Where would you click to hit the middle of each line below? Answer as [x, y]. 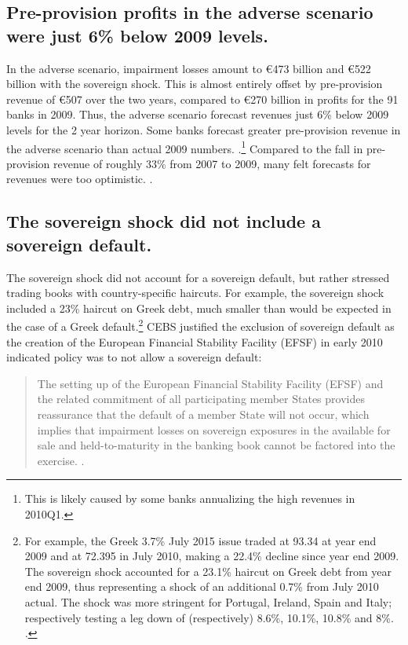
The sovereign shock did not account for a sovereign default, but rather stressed [198, 277]
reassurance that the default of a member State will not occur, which [203, 414]
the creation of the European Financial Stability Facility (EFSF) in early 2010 [195, 341]
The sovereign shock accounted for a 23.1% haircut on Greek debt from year [208, 571]
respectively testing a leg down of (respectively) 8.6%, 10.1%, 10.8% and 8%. [209, 617]
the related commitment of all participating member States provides [201, 399]
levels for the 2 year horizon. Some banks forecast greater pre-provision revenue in [204, 129]
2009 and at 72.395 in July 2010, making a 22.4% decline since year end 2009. [212, 556]
